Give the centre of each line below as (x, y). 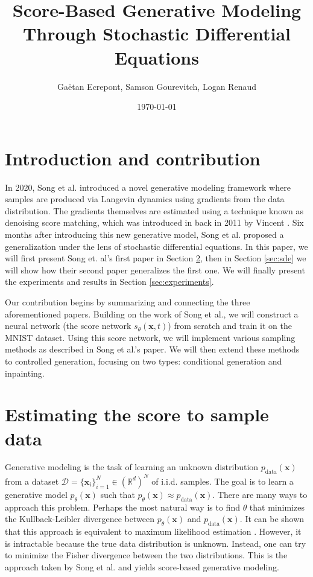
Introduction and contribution (133, 158)
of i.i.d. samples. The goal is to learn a (223, 481)
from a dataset (32, 481)
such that (118, 494)
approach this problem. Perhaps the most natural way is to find (122, 507)
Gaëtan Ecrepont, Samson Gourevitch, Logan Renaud (157, 86)
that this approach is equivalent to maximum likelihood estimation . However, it (153, 531)
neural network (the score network (68, 326)
